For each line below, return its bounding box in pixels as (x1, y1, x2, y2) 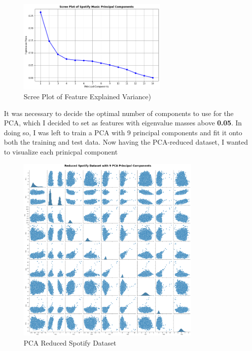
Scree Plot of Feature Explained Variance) (24, 91, 151, 102)
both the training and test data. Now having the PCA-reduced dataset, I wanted (4, 137, 248, 147)
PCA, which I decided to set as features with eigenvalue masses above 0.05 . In (4, 117, 242, 128)
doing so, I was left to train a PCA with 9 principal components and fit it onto (4, 127, 243, 137)
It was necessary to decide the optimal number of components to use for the (4, 108, 234, 118)
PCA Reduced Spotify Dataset (24, 337, 116, 348)
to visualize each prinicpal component (4, 146, 118, 156)
